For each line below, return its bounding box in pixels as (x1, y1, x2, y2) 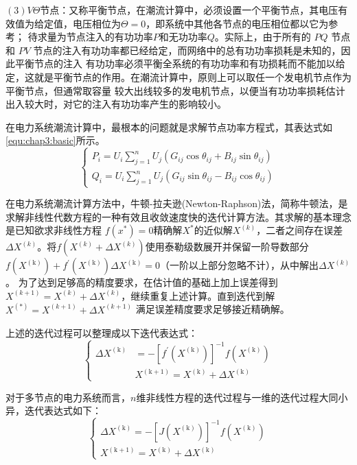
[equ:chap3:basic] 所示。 (5, 133, 105, 147)
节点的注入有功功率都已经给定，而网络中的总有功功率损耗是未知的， (33, 43, 341, 57)
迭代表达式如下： (24, 403, 102, 418)
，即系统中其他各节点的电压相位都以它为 (146, 16, 329, 30)
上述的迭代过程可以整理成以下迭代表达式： (5, 325, 198, 339)
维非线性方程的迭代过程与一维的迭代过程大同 (136, 390, 338, 404)
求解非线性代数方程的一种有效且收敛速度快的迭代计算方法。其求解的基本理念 (5, 209, 352, 224)
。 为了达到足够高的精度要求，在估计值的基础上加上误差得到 (5, 275, 278, 289)
